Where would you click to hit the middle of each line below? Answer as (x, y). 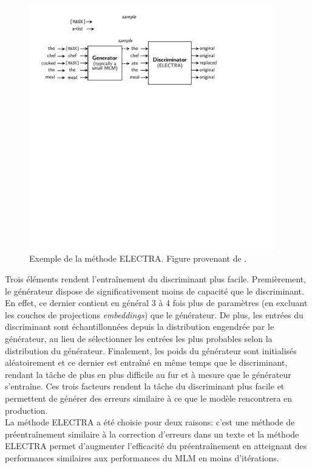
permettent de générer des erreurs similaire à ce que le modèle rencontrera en (149, 398)
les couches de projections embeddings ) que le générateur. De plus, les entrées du (154, 314)
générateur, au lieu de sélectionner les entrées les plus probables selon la (139, 338)
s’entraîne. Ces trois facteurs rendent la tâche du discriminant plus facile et (145, 386)
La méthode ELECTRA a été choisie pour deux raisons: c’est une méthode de (150, 422)
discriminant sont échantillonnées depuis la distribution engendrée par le (140, 327)
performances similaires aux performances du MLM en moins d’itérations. (142, 457)
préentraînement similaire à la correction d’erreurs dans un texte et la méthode (152, 434)
